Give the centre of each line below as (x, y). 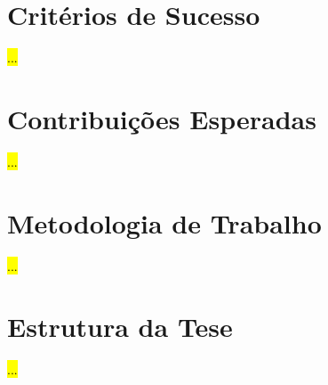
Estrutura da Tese (120, 327)
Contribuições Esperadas (162, 118)
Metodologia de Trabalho (164, 222)
